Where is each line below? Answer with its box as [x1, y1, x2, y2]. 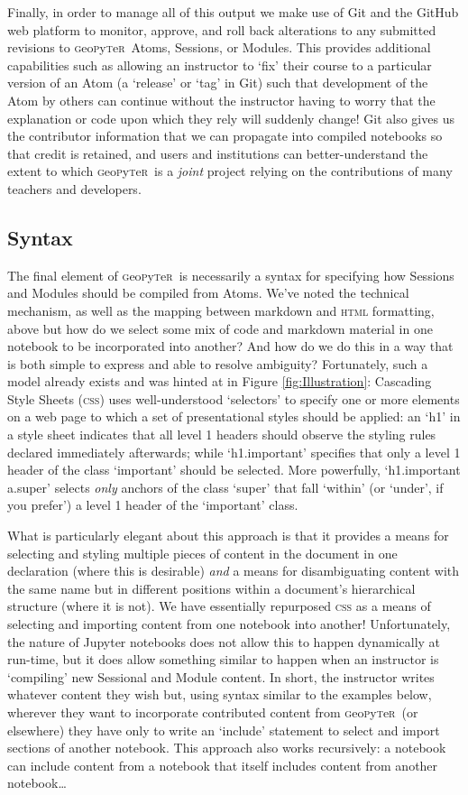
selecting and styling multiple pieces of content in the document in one [7, 543, 398, 562]
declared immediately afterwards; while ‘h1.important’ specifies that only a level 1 [7, 442, 461, 461]
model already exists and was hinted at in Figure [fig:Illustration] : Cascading [7, 372, 432, 391]
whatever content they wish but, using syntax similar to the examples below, [7, 685, 432, 704]
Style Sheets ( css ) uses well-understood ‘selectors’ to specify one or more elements [7, 389, 460, 408]
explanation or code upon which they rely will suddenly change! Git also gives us [7, 108, 454, 127]
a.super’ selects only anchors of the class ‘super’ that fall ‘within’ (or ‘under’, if [7, 477, 444, 496]
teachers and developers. [7, 179, 142, 198]
